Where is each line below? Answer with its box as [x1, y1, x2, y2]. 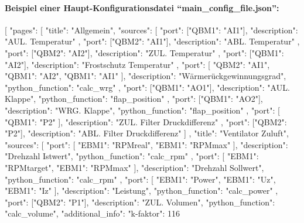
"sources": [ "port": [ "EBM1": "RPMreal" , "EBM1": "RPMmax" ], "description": [5, 138, 288, 150]
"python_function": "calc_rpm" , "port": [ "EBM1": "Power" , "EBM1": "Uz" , [5, 173, 276, 185]
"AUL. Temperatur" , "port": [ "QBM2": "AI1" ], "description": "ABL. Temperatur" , [5, 35, 300, 47]
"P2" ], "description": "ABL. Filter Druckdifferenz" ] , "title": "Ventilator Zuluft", [5, 127, 289, 139]
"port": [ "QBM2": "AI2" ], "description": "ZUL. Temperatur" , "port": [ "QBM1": [5, 46, 284, 59]
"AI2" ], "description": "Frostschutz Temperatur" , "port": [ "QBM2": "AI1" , [5, 58, 270, 70]
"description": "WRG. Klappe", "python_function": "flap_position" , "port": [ [5, 104, 280, 116]
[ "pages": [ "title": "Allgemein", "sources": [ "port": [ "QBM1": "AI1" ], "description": [5, 23, 298, 36]
